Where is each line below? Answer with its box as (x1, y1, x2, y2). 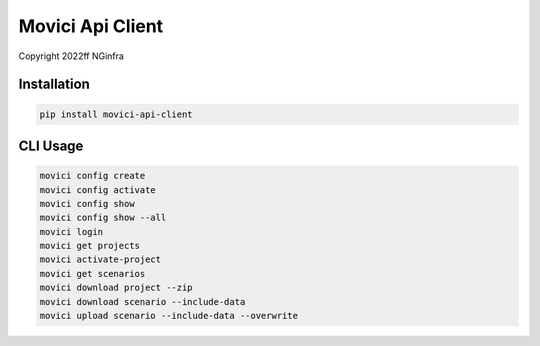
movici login (39, 226, 104, 237)
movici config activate (39, 184, 157, 195)
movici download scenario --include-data (39, 296, 246, 307)
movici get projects (39, 240, 140, 252)
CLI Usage (18, 137, 84, 154)
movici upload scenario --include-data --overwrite (39, 310, 299, 322)
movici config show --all (39, 212, 167, 224)
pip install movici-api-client (39, 108, 194, 120)
